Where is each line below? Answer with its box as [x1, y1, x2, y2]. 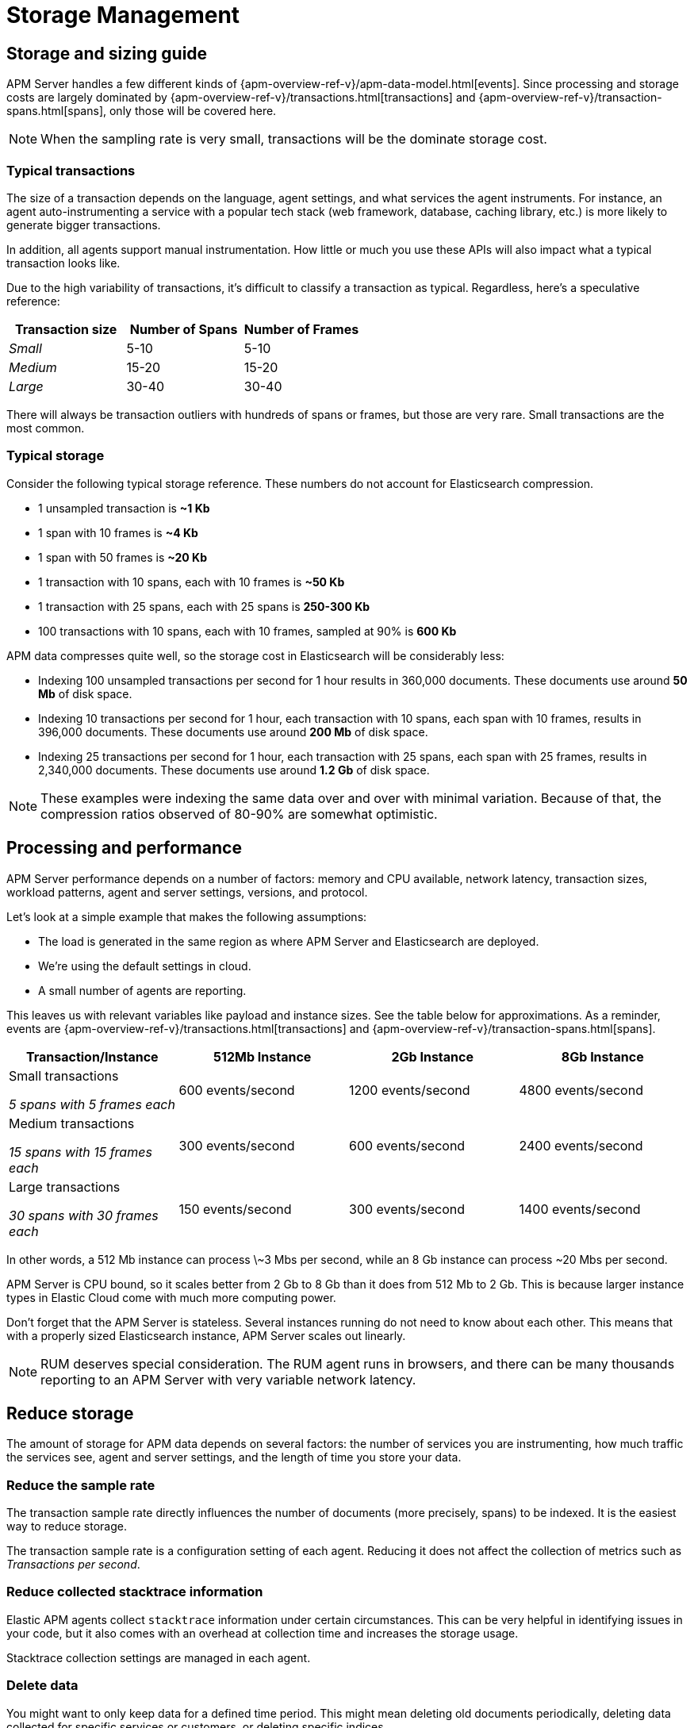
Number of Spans [129, 321, 238, 337]
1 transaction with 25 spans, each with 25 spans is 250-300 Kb [38, 599, 370, 613]
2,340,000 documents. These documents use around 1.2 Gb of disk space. [38, 762, 430, 777]
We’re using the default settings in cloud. [38, 958, 251, 973]
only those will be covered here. [109, 104, 277, 118]
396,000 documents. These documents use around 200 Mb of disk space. [38, 724, 428, 739]
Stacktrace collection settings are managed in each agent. [6, 1650, 311, 1665]
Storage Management [6, 2, 240, 29]
